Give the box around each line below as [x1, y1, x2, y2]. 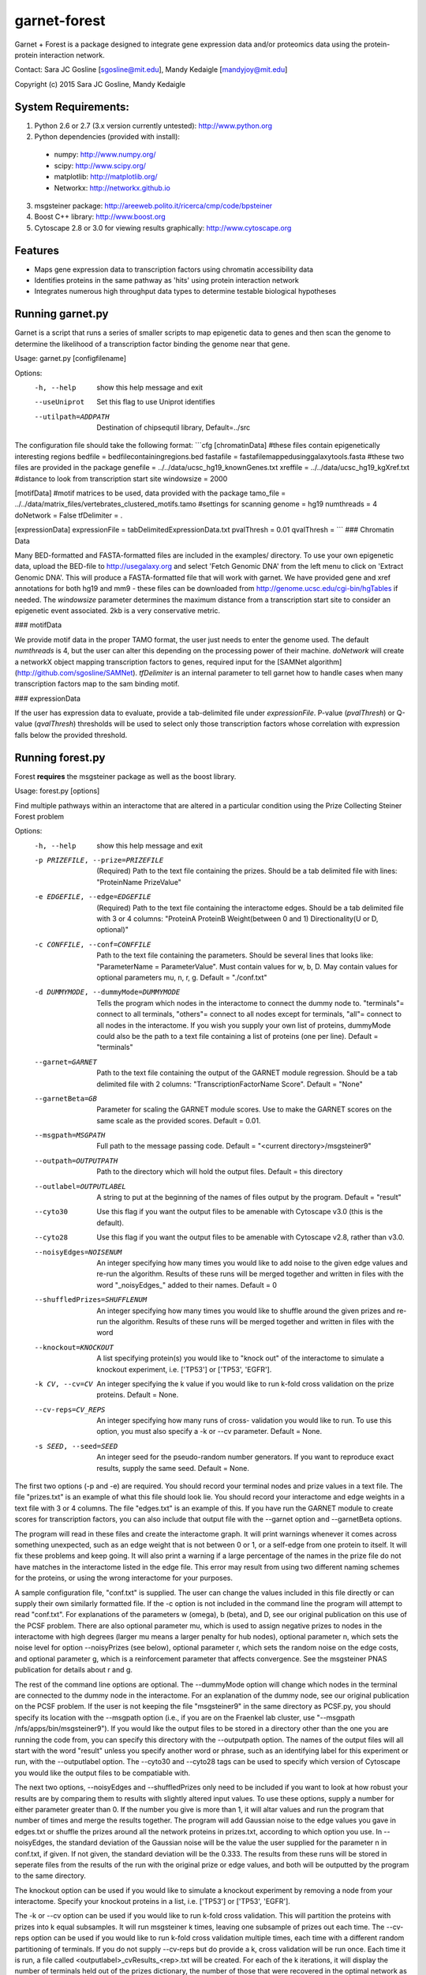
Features [14, 243, 59, 257]
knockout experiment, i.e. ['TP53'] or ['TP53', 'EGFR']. [96, 1364, 272, 1374]
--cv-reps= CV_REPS [34, 1405, 106, 1414]
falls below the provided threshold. [14, 730, 128, 739]
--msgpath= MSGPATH [34, 1130, 106, 1140]
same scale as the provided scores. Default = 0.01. [96, 1115, 261, 1125]
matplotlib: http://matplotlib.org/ [54, 172, 158, 182]
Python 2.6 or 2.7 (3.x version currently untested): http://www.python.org [34, 121, 272, 130]
